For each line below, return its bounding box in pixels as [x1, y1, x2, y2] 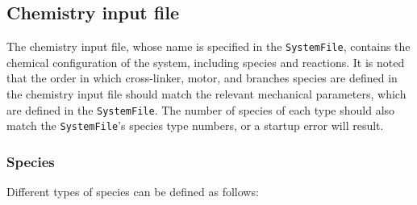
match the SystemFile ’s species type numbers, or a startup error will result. [6, 117, 384, 134]
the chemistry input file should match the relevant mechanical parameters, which [6, 86, 407, 102]
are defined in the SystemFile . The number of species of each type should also [6, 101, 395, 118]
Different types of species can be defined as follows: [6, 183, 259, 200]
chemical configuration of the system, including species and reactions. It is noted [6, 53, 405, 70]
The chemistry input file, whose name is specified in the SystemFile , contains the [6, 38, 411, 55]
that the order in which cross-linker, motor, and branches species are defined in [6, 69, 398, 86]
